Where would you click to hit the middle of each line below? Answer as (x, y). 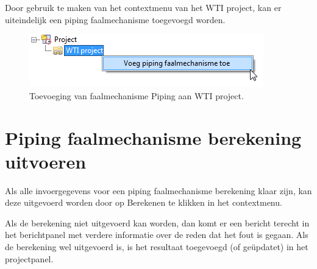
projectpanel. (29, 258)
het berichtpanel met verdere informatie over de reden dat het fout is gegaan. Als (157, 235)
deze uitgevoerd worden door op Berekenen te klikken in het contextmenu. (144, 202)
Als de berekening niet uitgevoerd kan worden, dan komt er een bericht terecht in (157, 222)
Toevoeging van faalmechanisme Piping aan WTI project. (137, 95)
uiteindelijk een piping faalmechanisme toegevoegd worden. (115, 19)
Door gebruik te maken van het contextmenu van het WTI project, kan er (143, 7)
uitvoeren (46, 161)
